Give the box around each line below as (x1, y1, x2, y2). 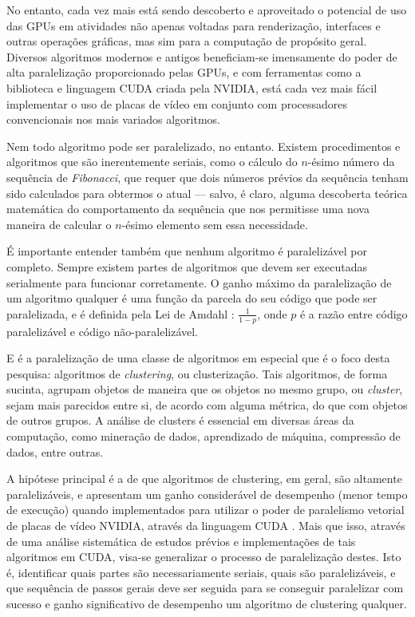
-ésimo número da (307, 153, 395, 170)
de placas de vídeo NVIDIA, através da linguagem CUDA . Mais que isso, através (6, 517, 405, 534)
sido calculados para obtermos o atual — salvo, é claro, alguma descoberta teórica (6, 184, 408, 201)
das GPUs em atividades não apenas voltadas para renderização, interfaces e (6, 17, 381, 34)
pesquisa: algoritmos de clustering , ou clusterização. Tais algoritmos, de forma (6, 365, 388, 382)
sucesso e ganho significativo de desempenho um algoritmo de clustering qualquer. (6, 595, 407, 612)
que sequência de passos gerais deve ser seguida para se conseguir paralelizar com (6, 579, 404, 596)
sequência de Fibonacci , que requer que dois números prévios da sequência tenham (6, 168, 409, 185)
